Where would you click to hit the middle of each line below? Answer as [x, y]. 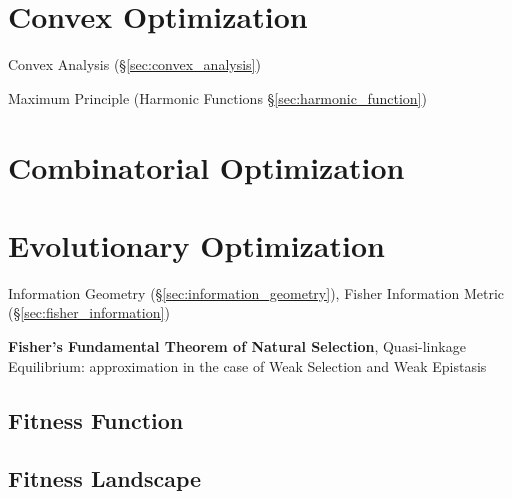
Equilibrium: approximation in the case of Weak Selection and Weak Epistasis [247, 365]
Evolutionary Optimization [196, 244]
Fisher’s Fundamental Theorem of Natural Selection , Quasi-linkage [237, 346]
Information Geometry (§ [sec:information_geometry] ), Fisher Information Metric [256, 292]
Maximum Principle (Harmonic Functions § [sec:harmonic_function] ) [217, 97]
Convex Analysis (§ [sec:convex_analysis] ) [134, 64]
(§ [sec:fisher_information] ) [89, 312]
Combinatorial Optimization [206, 166]
